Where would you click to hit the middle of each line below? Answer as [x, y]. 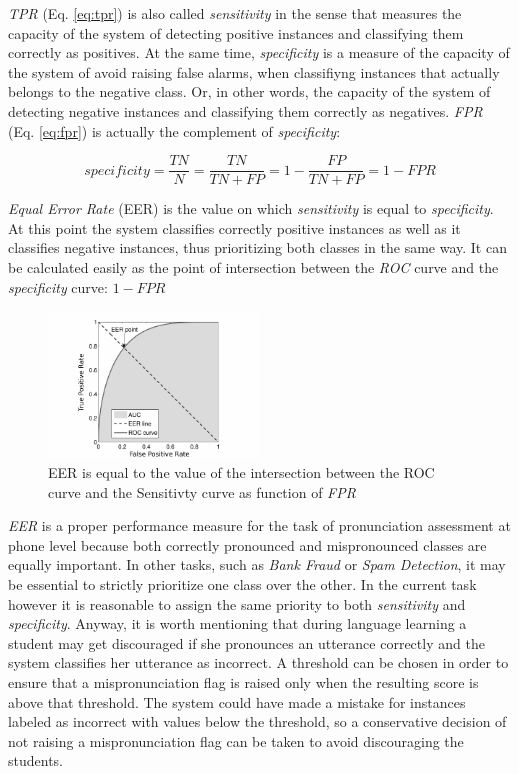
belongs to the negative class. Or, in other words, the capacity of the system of [249, 91]
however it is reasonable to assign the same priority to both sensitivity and [237, 603]
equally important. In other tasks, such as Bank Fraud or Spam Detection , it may [257, 564]
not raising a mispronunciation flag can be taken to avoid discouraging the [236, 740]
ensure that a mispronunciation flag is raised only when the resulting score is [243, 681]
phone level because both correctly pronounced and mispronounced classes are [247, 544]
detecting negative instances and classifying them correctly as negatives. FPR [245, 110]
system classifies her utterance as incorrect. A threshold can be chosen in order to [258, 662]
